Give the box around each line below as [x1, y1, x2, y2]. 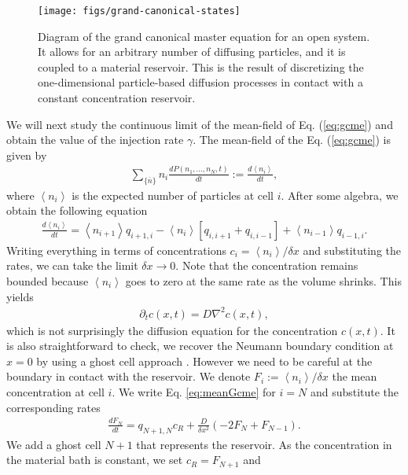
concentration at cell [6, 384, 105, 400]
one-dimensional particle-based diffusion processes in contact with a [38, 74, 363, 90]
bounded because [6, 272, 89, 289]
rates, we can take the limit [6, 257, 138, 274]
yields [6, 288, 34, 304]
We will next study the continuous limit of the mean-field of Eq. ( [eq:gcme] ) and [6, 116, 393, 132]
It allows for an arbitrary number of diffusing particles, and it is [38, 43, 346, 60]
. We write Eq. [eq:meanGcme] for [112, 384, 276, 400]
